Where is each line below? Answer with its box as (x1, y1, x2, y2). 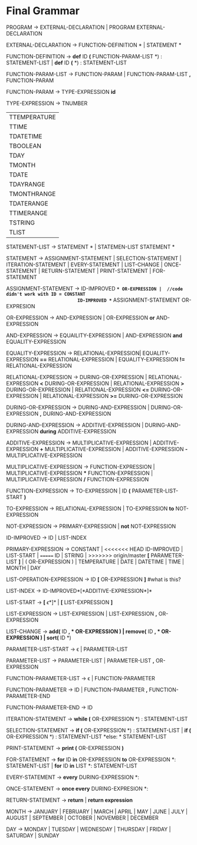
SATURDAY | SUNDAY (6, 831, 60, 839)
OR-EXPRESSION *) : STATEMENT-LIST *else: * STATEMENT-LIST (6, 733, 167, 740)
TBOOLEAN (9, 142, 42, 150)
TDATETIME (9, 132, 42, 140)
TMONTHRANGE (9, 190, 56, 198)
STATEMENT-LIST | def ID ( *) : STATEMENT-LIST (6, 59, 127, 66)
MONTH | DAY (6, 564, 41, 571)
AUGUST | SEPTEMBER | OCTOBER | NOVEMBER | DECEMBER (6, 814, 159, 821)
